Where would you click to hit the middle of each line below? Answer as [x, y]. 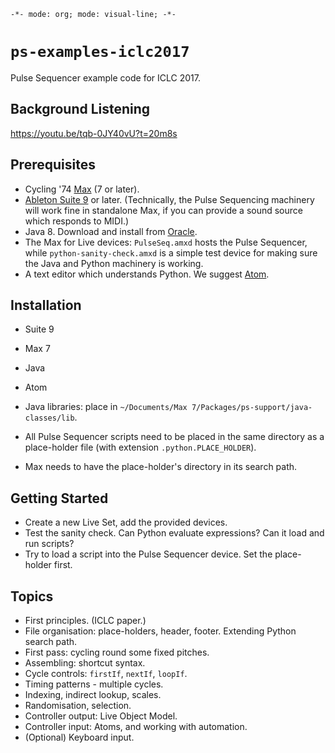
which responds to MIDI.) [77, 221]
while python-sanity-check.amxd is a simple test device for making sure [171, 252]
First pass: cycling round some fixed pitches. [117, 652]
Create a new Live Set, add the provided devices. [126, 522]
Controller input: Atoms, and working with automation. [136, 726]
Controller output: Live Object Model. [101, 716]
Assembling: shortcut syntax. [85, 663]
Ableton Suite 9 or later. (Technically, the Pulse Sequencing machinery [169, 199]
